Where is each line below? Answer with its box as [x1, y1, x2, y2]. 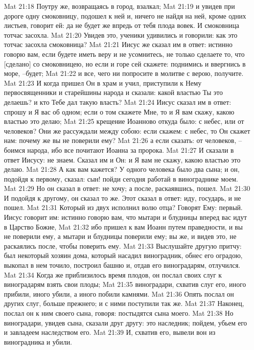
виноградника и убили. [4, 336, 72, 347]
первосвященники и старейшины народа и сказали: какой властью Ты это [4, 87, 223, 97]
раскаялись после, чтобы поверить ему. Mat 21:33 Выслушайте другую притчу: [4, 240, 242, 251]
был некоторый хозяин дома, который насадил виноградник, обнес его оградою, [4, 250, 243, 260]
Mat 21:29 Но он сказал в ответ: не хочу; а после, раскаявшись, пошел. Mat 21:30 [4, 183, 250, 193]
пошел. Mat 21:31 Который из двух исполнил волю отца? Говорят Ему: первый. [4, 202, 243, 212]
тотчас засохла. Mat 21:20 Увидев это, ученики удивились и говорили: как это [4, 29, 237, 40]
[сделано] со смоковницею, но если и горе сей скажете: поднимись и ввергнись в [4, 58, 246, 69]
